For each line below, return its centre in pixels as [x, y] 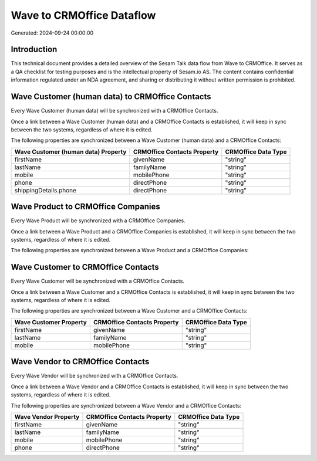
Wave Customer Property [51, 322]
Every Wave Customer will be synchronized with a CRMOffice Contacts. [98, 281]
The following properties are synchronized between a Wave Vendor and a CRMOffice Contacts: [126, 405]
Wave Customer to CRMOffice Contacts [85, 267]
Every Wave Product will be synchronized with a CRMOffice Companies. [98, 221]
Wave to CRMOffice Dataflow [83, 15]
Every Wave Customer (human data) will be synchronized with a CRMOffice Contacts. [114, 111]
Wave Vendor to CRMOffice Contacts [80, 362]
